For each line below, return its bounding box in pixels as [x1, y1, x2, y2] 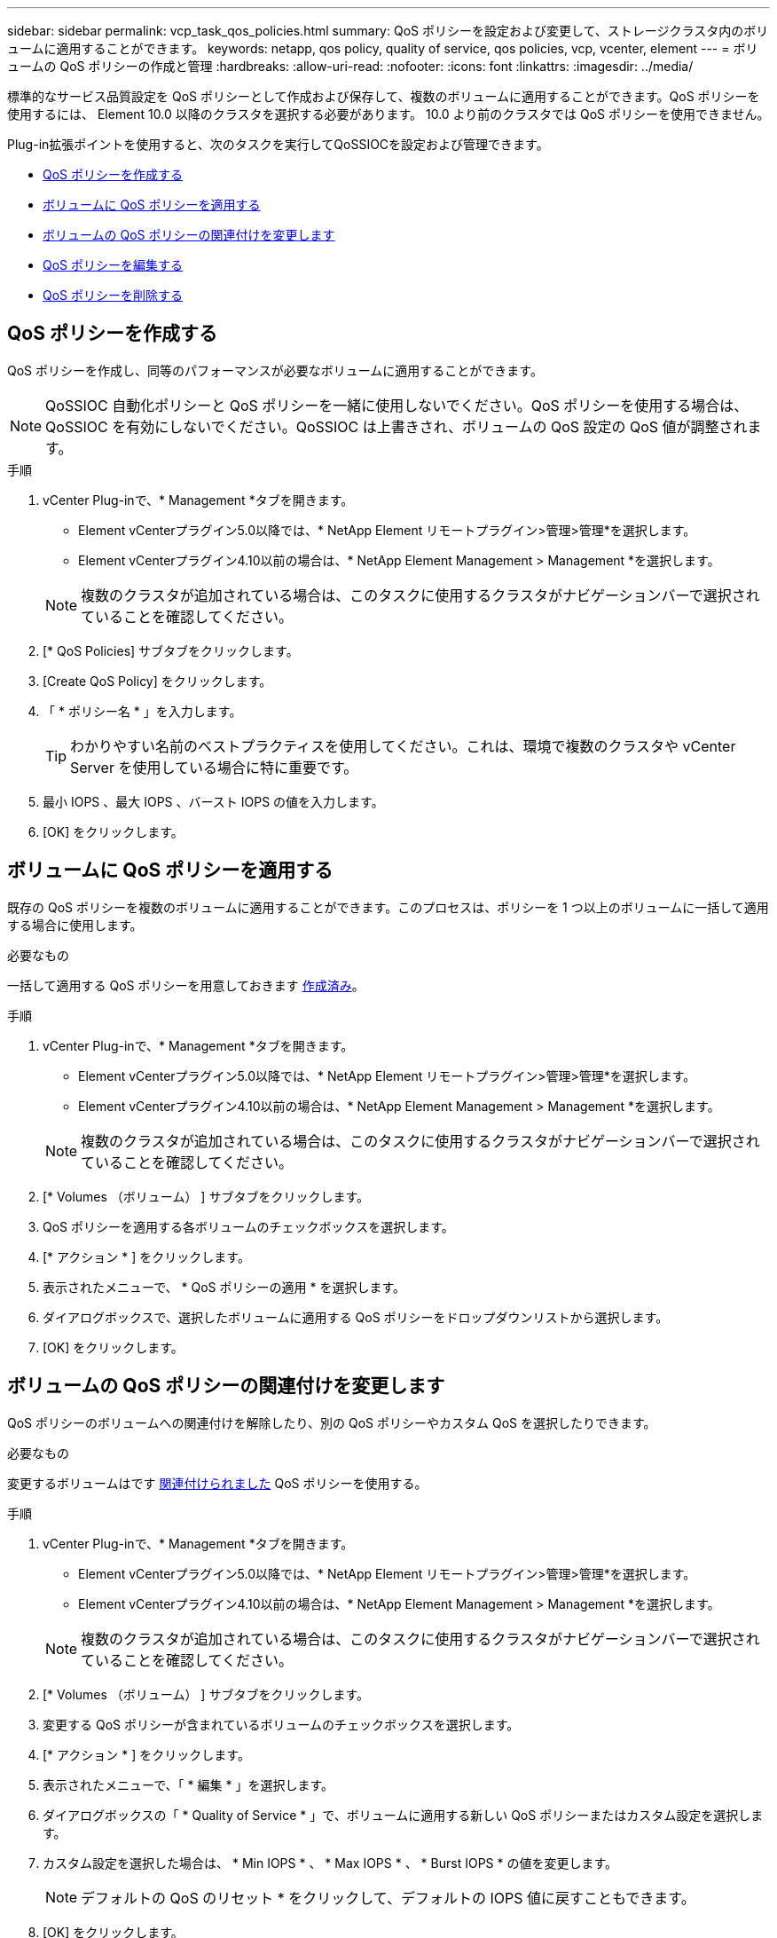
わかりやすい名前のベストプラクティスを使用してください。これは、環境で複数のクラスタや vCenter [70, 737, 736, 755]
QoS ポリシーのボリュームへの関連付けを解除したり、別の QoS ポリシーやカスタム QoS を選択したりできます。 [7, 1414, 656, 1430]
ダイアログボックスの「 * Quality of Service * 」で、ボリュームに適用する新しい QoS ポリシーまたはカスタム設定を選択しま [43, 1807, 764, 1823]
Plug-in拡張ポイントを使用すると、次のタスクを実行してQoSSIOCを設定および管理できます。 [7, 137, 549, 152]
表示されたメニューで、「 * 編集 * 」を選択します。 [43, 1776, 334, 1792]
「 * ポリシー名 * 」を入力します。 [43, 703, 242, 719]
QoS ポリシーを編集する [43, 257, 184, 272]
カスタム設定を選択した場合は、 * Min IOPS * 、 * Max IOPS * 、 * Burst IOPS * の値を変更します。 [43, 1855, 618, 1871]
